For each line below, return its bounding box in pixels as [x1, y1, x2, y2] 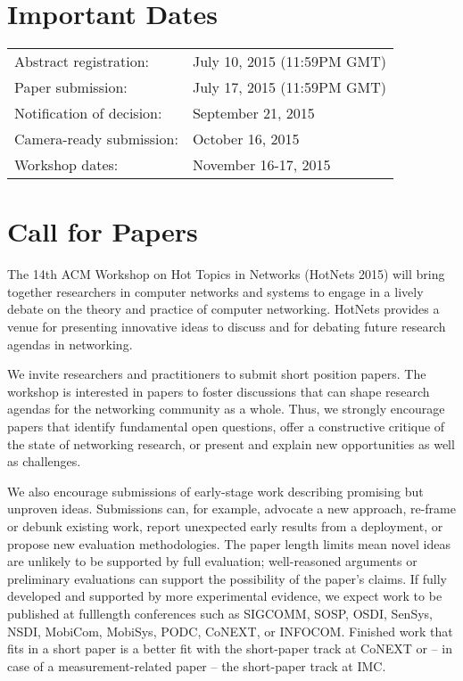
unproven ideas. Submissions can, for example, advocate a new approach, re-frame [7, 499, 456, 518]
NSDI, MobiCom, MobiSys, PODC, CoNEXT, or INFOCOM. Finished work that [7, 621, 453, 640]
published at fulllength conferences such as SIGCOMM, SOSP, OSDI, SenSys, [7, 603, 433, 622]
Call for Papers [7, 213, 198, 250]
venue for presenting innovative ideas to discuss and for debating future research [7, 317, 446, 336]
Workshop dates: [14, 154, 119, 176]
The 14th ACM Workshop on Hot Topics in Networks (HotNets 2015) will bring [7, 265, 445, 283]
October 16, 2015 [192, 128, 300, 150]
